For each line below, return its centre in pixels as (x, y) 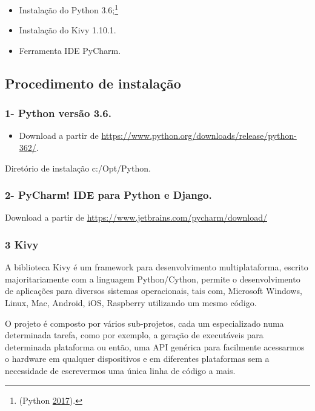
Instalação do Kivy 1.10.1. (68, 30)
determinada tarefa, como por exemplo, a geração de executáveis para (134, 335)
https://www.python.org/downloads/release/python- (199, 135)
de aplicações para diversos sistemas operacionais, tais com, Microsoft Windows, (154, 291)
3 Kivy (22, 244)
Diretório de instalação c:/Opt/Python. (78, 168)
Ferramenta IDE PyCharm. (70, 50)
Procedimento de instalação (93, 83)
